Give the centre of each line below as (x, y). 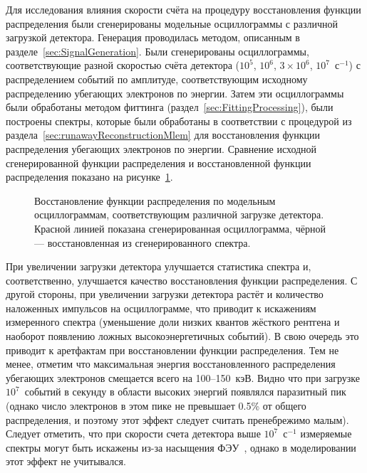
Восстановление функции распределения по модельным (155, 200)
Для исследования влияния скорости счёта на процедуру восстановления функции (183, 9)
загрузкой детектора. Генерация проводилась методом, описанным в (153, 37)
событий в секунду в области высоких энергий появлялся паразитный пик (185, 392)
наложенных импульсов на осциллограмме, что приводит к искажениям (161, 308)
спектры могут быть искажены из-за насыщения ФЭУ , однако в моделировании (181, 447)
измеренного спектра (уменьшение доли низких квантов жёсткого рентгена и (173, 322)
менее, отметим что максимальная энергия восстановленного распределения (171, 364)
